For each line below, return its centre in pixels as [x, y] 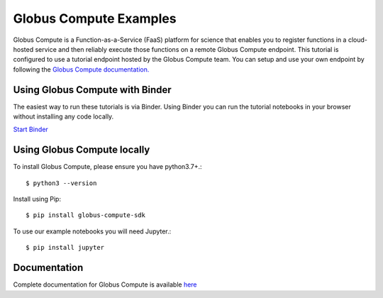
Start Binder [31, 129]
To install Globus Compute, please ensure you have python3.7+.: [107, 167]
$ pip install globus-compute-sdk [85, 215]
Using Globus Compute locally [82, 150]
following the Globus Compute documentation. [81, 69]
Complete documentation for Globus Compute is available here [105, 285]
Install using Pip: [37, 199]
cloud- [358, 40]
